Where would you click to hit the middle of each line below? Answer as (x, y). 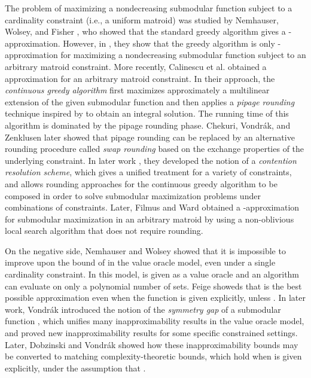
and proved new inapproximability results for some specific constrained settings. (151, 333)
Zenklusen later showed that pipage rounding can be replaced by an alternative (150, 137)
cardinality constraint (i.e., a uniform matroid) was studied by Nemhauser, (142, 19)
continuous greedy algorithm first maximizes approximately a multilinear (137, 90)
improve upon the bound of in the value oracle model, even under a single (140, 262)
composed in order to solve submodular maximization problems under (133, 195)
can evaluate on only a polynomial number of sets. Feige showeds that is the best (153, 286)
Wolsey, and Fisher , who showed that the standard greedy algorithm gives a (145, 31)
